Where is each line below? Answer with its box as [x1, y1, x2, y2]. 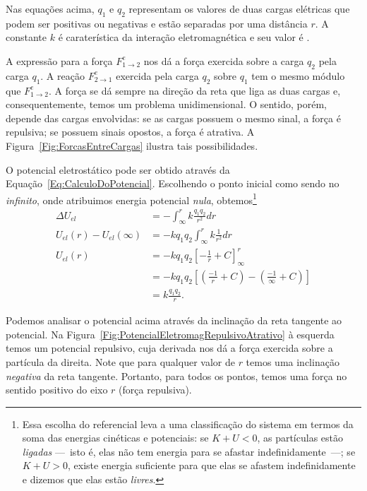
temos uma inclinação [246, 354, 339, 369]
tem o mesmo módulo [251, 68, 345, 83]
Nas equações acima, [6, 1, 95, 16]
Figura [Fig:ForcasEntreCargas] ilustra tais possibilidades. [6, 138, 258, 153]
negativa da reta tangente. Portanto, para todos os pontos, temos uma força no [6, 368, 347, 383]
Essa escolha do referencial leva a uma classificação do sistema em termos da [22, 416, 354, 431]
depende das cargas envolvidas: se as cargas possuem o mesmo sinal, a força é [6, 110, 341, 125]
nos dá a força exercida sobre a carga [143, 53, 304, 68]
